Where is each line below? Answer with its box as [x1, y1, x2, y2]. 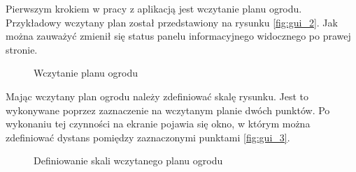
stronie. [6, 42, 38, 56]
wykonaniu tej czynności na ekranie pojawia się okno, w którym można [6, 116, 311, 131]
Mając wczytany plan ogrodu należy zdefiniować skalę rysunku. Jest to [6, 88, 308, 103]
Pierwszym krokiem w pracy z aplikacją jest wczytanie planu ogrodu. [6, 1, 302, 15]
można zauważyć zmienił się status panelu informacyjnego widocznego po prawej [6, 29, 351, 43]
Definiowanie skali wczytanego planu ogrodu [34, 153, 223, 168]
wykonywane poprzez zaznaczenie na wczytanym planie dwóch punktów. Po [6, 102, 330, 117]
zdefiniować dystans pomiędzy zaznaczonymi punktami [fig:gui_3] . [6, 130, 290, 144]
